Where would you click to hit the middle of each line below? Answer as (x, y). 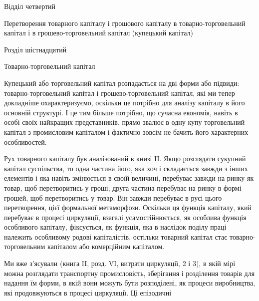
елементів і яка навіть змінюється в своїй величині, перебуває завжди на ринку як (129, 178)
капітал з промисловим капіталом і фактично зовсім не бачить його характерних (126, 132)
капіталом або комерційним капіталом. (106, 246)
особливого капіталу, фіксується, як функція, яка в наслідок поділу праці (115, 227)
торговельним (25, 246)
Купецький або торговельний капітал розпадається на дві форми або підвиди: (122, 83)
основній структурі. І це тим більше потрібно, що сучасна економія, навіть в (121, 112)
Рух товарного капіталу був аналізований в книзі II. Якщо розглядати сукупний (125, 158)
